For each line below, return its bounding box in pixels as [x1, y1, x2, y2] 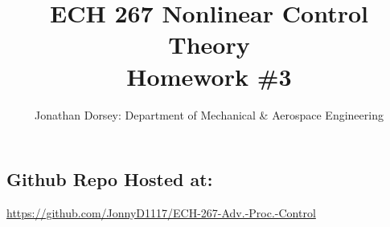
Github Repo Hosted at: [6, 167, 213, 192]
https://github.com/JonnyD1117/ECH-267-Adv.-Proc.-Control [6, 204, 316, 221]
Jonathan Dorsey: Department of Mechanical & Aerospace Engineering [35, 106, 384, 123]
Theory [168, 28, 250, 61]
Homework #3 [126, 59, 292, 92]
